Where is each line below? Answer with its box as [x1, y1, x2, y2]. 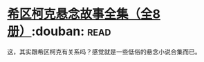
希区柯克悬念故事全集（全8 [7, 6, 161, 22]
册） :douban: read [7, 23, 111, 39]
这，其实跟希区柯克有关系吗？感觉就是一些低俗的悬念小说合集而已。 [7, 48, 201, 56]
